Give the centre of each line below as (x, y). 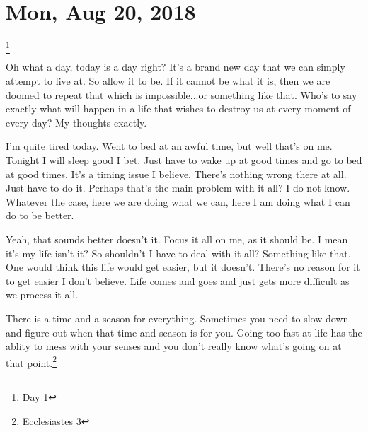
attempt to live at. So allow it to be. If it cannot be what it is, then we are (168, 81)
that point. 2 (31, 361)
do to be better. (40, 215)
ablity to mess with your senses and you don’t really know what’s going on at (174, 346)
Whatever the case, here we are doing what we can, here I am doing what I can (178, 201)
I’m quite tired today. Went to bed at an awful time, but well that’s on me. (169, 146)
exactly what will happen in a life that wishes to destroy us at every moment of (178, 109)
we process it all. (42, 294)
